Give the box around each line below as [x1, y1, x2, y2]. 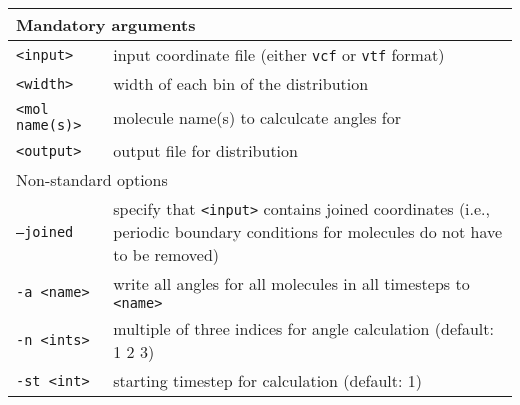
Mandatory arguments [16, 13, 196, 36]
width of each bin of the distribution [113, 72, 369, 95]
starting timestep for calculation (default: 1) [113, 369, 423, 392]
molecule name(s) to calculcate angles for [113, 105, 401, 129]
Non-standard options [16, 168, 168, 191]
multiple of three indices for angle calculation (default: [113, 317, 494, 340]
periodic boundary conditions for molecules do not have [113, 220, 503, 243]
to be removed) [113, 243, 220, 266]
